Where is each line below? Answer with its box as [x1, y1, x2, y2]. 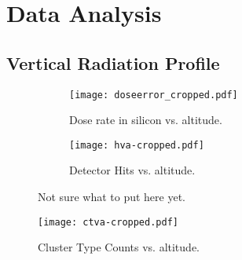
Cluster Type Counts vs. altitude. [38, 239, 200, 255]
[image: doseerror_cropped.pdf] [69, 89, 238, 101]
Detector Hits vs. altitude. [69, 162, 196, 178]
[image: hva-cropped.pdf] [69, 139, 204, 151]
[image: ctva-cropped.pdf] [38, 216, 178, 228]
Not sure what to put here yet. [38, 189, 185, 205]
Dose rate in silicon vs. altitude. [69, 112, 222, 128]
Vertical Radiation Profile [6, 50, 220, 75]
